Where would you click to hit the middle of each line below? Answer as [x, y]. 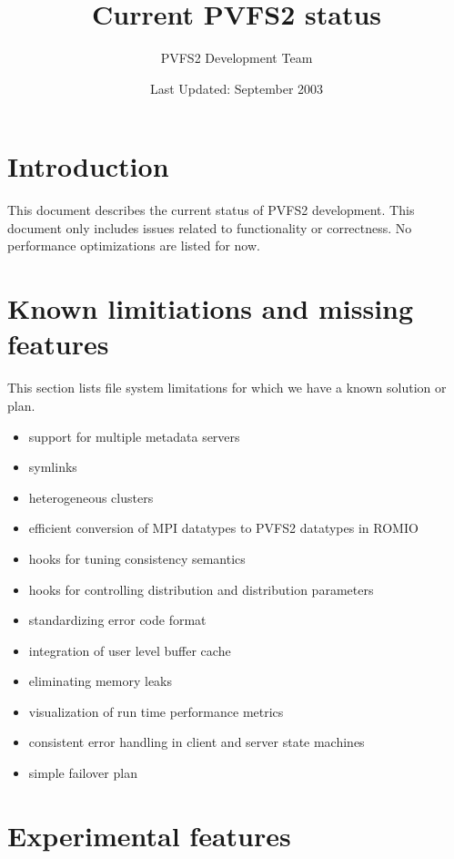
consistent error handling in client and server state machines [197, 742]
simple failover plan [83, 773]
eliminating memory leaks [101, 681]
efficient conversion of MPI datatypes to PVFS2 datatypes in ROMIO [223, 528]
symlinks [53, 467]
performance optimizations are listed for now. [134, 245]
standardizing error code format [117, 620]
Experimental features [149, 835]
